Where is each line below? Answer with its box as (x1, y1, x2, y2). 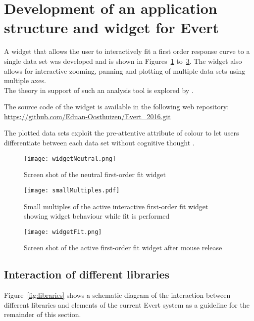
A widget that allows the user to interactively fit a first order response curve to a (4, 46, 250, 56)
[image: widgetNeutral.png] (24, 155, 116, 162)
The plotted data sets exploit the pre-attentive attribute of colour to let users (4, 128, 239, 138)
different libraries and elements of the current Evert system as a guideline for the (4, 299, 250, 310)
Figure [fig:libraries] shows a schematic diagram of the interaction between (4, 290, 231, 300)
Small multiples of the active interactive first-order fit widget (24, 201, 208, 211)
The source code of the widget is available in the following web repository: (4, 101, 229, 112)
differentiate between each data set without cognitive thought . (4, 138, 195, 148)
